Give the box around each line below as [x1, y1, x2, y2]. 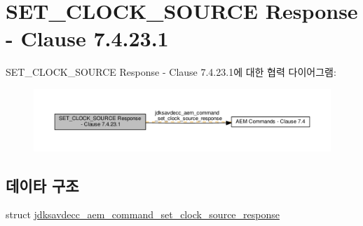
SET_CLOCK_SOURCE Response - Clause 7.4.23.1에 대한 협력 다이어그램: [6, 65, 336, 79]
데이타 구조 [6, 174, 79, 196]
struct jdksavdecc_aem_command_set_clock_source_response [6, 207, 280, 222]
